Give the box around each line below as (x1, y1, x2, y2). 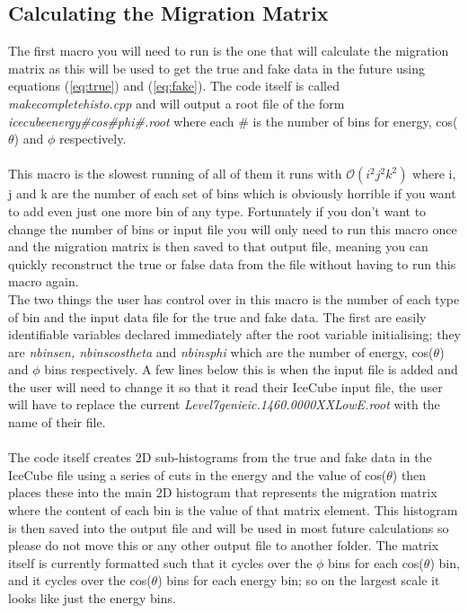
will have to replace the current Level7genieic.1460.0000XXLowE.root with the (8, 395, 440, 414)
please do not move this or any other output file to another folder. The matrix (8, 536, 439, 555)
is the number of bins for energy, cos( (252, 111, 458, 130)
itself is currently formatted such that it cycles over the (8, 553, 313, 572)
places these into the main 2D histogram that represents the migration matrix (8, 483, 437, 502)
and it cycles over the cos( (8, 571, 152, 590)
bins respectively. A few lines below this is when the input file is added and (44, 360, 458, 379)
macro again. (8, 272, 79, 291)
